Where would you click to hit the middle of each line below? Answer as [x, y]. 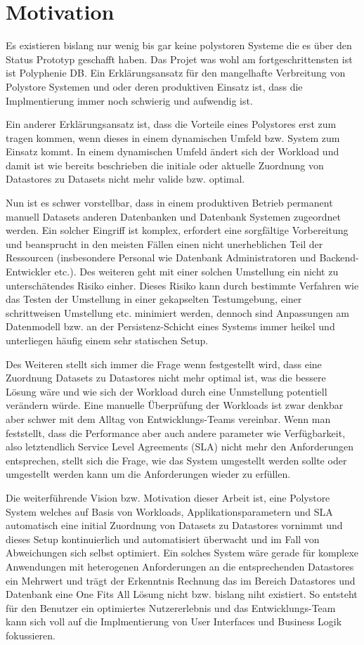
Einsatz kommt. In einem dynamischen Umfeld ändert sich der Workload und [173, 151]
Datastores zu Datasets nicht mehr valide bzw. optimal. [125, 179]
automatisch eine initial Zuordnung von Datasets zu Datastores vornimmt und [174, 525]
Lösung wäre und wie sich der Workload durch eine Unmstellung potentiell [167, 391]
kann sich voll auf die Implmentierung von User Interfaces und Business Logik [174, 621]
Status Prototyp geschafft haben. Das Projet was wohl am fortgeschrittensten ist [179, 59]
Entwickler [28, 272]
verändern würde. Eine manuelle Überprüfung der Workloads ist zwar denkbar [175, 405]
